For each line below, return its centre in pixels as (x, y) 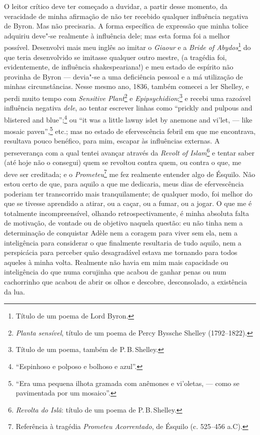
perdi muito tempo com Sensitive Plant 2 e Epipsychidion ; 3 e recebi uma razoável (127, 97)
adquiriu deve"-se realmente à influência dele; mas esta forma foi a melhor (117, 35)
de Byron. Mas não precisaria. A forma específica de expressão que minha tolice (126, 26)
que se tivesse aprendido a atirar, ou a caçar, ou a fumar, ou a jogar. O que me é (128, 203)
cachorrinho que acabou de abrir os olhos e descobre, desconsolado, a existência (125, 281)
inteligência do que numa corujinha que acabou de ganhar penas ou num (115, 272)
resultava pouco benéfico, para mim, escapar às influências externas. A (112, 141)
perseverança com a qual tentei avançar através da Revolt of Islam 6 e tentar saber (129, 151)
